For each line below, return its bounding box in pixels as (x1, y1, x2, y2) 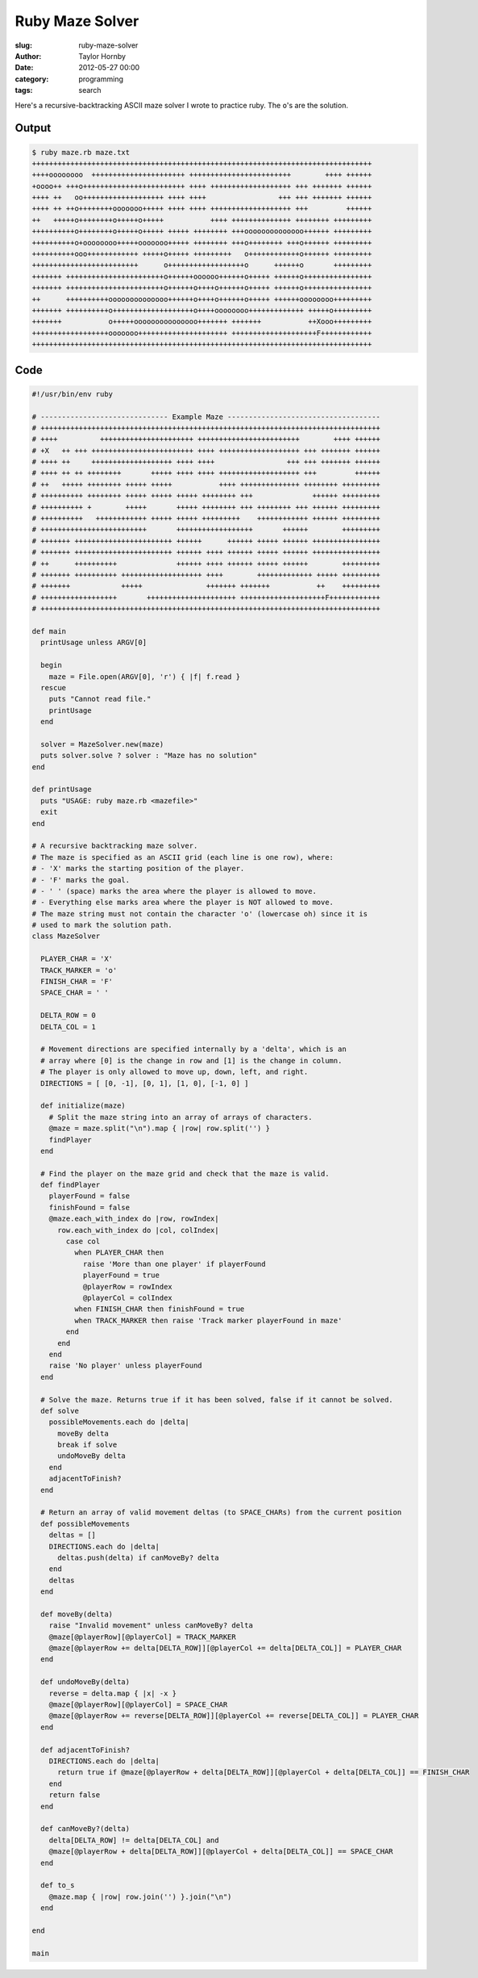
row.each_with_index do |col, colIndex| (57, 1226, 219, 1234)
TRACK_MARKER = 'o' (40, 966, 118, 974)
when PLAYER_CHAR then (73, 1248, 164, 1257)
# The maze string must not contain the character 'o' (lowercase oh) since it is (31, 909, 368, 918)
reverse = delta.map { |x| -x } (48, 1688, 177, 1698)
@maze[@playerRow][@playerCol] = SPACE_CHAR (48, 1700, 228, 1709)
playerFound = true (82, 1271, 160, 1280)
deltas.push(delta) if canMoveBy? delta (57, 1553, 219, 1562)
